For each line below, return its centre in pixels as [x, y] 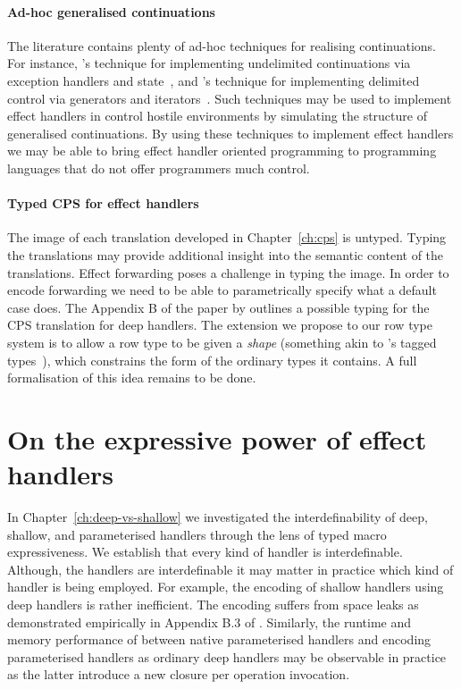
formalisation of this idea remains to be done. [132, 378]
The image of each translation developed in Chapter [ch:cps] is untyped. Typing [227, 237]
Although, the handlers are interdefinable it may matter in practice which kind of [230, 569]
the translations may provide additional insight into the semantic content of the [226, 254]
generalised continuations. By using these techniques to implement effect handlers [230, 133]
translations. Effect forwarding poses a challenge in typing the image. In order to [228, 272]
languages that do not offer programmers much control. [159, 168]
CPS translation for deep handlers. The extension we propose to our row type [220, 325]
